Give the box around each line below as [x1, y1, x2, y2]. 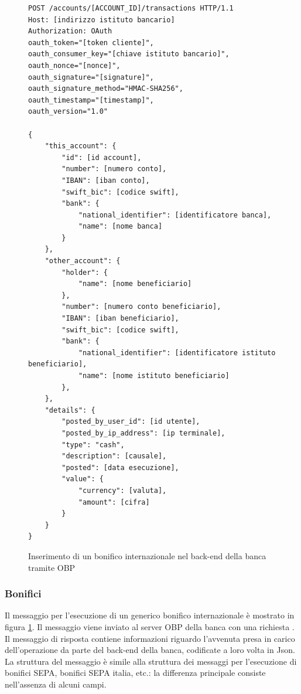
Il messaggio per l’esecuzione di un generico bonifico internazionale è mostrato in [5, 609, 295, 621]
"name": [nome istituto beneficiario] [78, 372, 230, 380]
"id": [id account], [61, 153, 142, 162]
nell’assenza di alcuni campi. [5, 678, 107, 690]
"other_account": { [45, 257, 121, 266]
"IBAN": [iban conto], [61, 176, 150, 185]
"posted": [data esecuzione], [61, 463, 179, 472]
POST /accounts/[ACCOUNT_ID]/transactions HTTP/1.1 [28, 4, 234, 12]
